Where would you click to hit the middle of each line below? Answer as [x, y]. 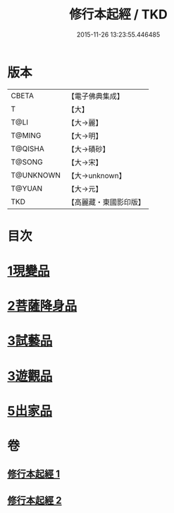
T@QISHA [27, 148]
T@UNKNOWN [36, 175]
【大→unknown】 [97, 175]
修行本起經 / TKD [118, 14]
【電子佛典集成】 [96, 96]
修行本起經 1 [34, 474]
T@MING [26, 135]
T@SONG [27, 162]
